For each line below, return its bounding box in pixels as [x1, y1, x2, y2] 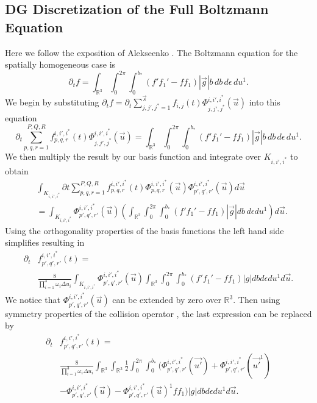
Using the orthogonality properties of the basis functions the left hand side [5, 224, 284, 237]
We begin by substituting [5, 96, 99, 109]
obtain [5, 164, 29, 177]
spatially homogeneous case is [5, 58, 116, 71]
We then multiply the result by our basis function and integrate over [5, 150, 262, 163]
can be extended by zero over [112, 293, 221, 306]
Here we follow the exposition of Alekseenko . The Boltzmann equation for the [5, 46, 298, 59]
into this [249, 96, 280, 109]
